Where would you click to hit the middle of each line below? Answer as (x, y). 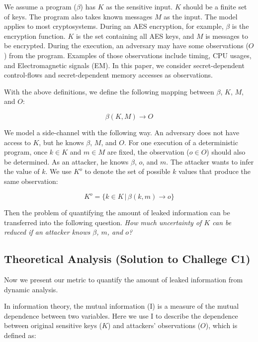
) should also (226, 152)
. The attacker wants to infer (210, 161)
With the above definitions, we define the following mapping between (109, 91)
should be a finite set (215, 6)
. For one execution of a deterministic (181, 142)
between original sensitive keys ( (53, 325)
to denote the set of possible (128, 171)
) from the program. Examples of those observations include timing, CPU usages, (128, 55)
